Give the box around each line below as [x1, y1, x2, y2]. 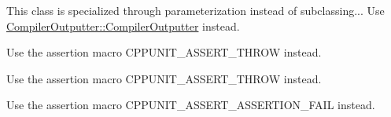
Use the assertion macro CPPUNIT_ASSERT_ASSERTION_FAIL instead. [6, 97, 375, 113]
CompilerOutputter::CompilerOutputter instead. [6, 17, 240, 34]
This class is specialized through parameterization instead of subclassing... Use [6, 2, 385, 18]
